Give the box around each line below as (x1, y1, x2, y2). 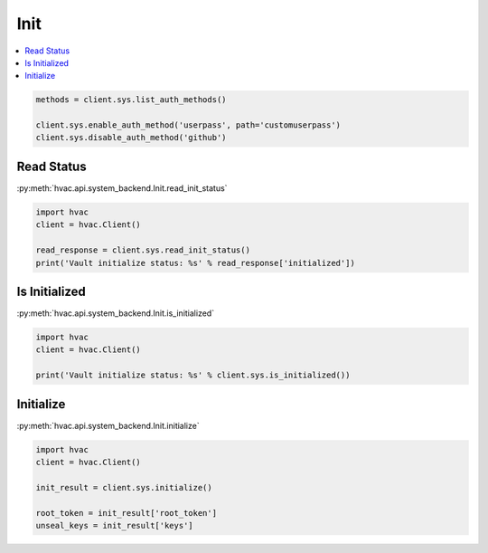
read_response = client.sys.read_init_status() (35, 245, 250, 255)
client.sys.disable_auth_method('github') (35, 132, 227, 143)
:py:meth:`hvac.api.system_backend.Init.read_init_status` (16, 182, 228, 194)
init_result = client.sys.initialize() (35, 482, 212, 492)
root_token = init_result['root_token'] (35, 508, 217, 518)
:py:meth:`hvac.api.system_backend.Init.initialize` (16, 420, 200, 431)
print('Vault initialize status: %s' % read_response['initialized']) (35, 258, 356, 268)
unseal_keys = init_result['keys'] (35, 520, 193, 531)
